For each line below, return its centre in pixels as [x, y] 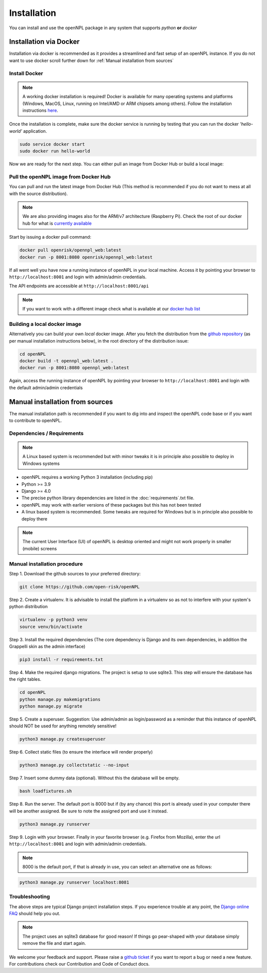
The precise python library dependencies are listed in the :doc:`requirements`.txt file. [108, 498]
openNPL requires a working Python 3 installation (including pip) [87, 477]
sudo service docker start [52, 144]
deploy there [34, 519]
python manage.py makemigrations [60, 699]
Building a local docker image [45, 324]
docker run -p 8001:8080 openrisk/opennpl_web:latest [86, 257]
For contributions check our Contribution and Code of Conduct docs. [79, 964]
